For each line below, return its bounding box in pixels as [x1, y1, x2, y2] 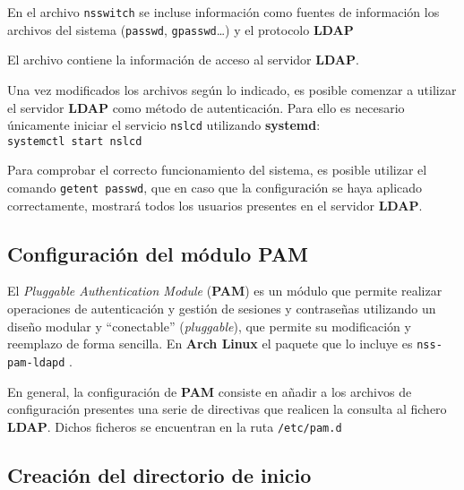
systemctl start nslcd [7, 134, 142, 148]
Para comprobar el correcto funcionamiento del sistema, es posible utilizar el [7, 160, 427, 179]
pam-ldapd [7, 356, 65, 369]
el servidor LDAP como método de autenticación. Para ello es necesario [7, 98, 405, 116]
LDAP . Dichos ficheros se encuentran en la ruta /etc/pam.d [7, 417, 342, 435]
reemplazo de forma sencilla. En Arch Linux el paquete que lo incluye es [7, 334, 413, 353]
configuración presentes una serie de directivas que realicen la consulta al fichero [7, 400, 447, 418]
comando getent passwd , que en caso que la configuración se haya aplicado [7, 178, 423, 196]
